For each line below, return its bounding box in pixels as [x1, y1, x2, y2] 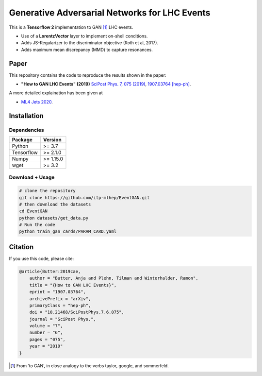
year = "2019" [29, 343, 63, 349]
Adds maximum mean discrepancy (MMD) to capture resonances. [21, 47, 153, 52]
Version [43, 136, 62, 143]
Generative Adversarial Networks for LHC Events [9, 7, 211, 18]
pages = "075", [29, 337, 65, 342]
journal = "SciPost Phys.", [29, 316, 97, 322]
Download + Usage [9, 174, 55, 181]
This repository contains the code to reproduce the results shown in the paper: [9, 72, 167, 78]
